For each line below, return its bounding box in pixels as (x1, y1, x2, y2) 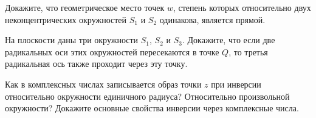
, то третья (228, 45, 268, 58)
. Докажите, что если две (182, 33, 275, 46)
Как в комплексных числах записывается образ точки (5, 77, 202, 90)
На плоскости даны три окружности (5, 33, 139, 46)
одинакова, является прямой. (159, 13, 266, 26)
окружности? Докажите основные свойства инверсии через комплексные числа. (5, 102, 299, 114)
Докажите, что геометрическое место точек (5, 1, 165, 13)
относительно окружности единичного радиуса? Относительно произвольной (5, 89, 290, 102)
